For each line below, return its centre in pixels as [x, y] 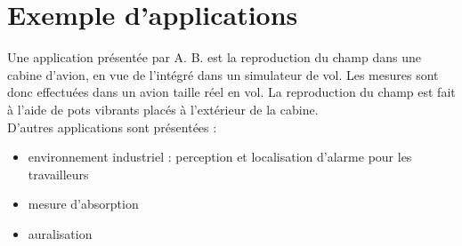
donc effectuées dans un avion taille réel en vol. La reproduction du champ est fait [231, 92]
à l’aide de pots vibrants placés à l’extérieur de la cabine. [163, 109]
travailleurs [58, 174]
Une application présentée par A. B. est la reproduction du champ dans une [214, 57]
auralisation [60, 233]
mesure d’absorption [83, 204]
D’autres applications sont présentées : [112, 127]
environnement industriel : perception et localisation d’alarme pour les [220, 157]
